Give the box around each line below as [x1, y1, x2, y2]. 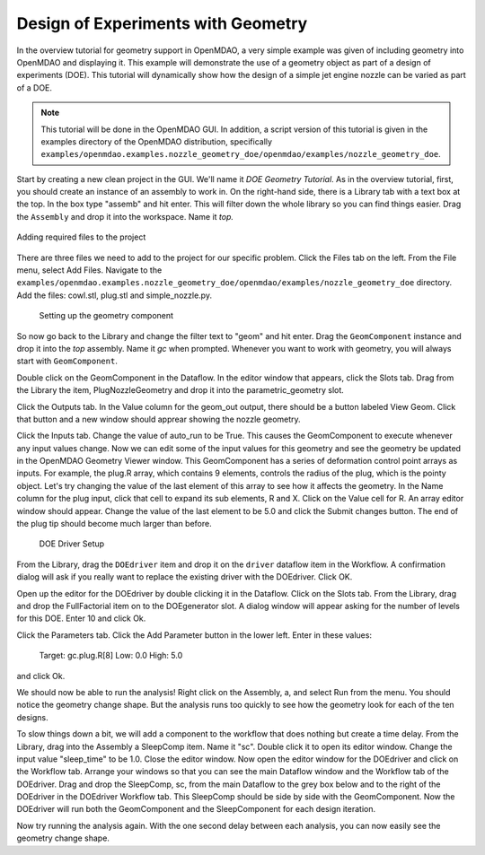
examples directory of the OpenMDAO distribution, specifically [40, 135, 273, 147]
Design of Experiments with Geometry [16, 13, 308, 33]
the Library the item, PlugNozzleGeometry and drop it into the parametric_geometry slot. [16, 385, 345, 396]
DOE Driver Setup [39, 538, 105, 549]
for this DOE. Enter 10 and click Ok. [16, 613, 146, 624]
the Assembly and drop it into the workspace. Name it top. [16, 211, 234, 222]
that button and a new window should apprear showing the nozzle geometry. [16, 414, 301, 424]
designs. [16, 711, 48, 722]
